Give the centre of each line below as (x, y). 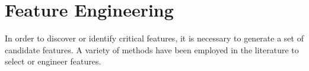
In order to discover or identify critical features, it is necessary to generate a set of (154, 38)
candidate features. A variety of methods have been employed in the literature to (152, 49)
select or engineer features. (53, 61)
